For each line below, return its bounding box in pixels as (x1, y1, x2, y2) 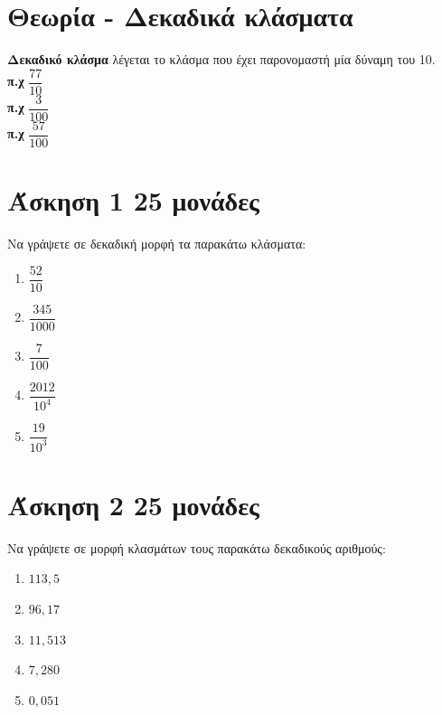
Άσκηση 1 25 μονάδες (7, 182, 259, 219)
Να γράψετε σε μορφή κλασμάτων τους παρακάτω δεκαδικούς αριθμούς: (7, 538, 386, 557)
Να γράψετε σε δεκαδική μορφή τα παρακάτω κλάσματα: (7, 234, 306, 253)
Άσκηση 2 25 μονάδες (7, 485, 259, 522)
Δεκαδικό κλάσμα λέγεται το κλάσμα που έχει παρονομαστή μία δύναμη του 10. (7, 50, 436, 69)
